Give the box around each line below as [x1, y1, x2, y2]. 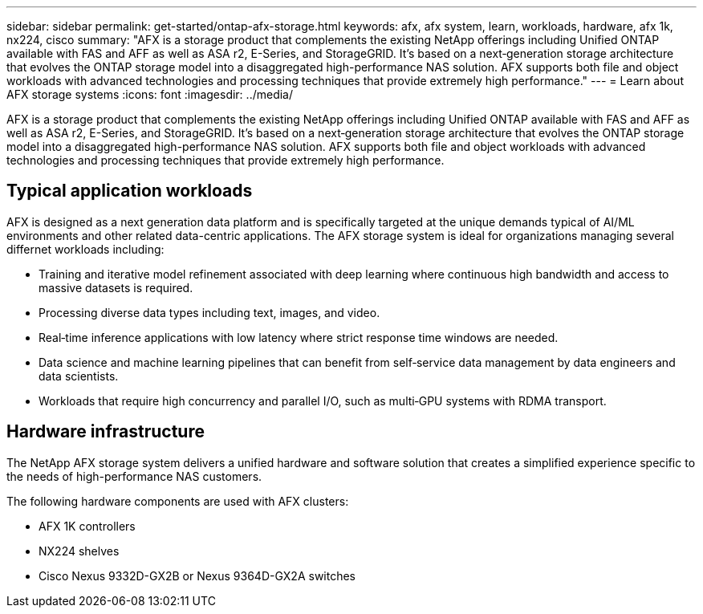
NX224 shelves [39, 543, 120, 558]
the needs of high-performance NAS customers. [6, 469, 262, 483]
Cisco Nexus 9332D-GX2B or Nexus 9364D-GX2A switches [39, 568, 356, 583]
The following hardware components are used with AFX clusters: [6, 494, 349, 508]
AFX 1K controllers [39, 518, 136, 533]
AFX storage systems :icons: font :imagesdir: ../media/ [6, 87, 293, 101]
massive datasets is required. [39, 280, 193, 295]
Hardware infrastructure [6, 421, 205, 442]
